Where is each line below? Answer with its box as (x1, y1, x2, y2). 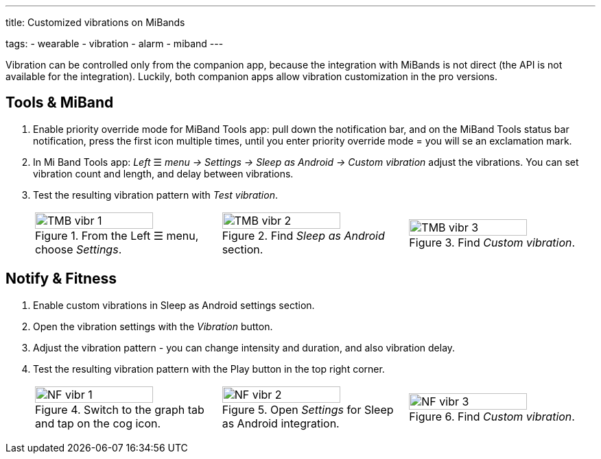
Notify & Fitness (5, 270, 117, 288)
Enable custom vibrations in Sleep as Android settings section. (33, 299, 315, 311)
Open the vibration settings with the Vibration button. (33, 320, 273, 332)
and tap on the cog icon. (35, 416, 161, 430)
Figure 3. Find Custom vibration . (409, 235, 576, 249)
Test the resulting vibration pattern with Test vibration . (33, 188, 278, 201)
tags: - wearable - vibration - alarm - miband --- (5, 38, 224, 49)
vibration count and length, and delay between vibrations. (33, 167, 294, 179)
